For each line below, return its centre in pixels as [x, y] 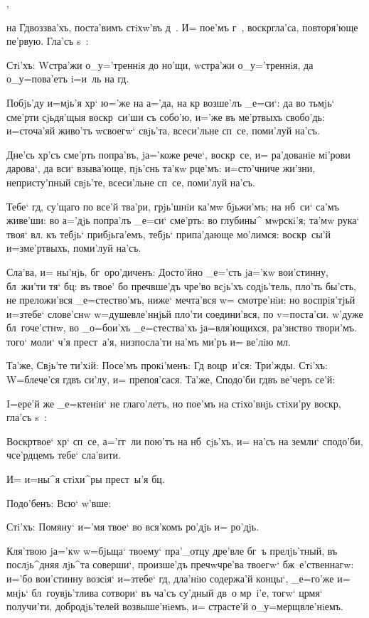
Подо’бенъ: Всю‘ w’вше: [59, 502]
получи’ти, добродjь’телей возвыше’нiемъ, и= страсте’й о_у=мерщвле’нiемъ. [175, 606]
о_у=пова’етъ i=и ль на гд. [68, 79]
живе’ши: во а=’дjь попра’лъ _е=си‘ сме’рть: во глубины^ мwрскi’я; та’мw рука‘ [183, 220]
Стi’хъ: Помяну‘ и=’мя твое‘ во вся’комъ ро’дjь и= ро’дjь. [133, 527]
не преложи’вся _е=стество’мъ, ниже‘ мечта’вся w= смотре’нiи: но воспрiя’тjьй [181, 300]
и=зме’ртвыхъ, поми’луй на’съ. [74, 248]
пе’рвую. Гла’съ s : [48, 41]
